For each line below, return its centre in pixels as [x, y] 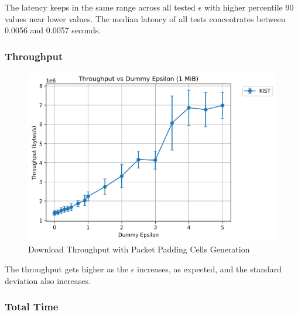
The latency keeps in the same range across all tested [100, 7]
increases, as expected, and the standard [209, 269]
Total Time [32, 307]
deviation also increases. [48, 280]
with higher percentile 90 [249, 7]
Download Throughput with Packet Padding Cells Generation [139, 249]
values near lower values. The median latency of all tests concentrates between [145, 18]
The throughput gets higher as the [67, 269]
